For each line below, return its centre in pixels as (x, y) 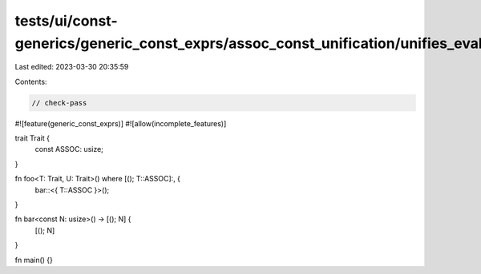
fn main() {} (34, 260)
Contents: (31, 81)
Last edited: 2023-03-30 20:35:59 (72, 67)
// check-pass (59, 103)
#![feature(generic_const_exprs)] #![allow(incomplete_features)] (121, 123)
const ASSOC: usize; (69, 149)
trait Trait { (32, 138)
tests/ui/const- (66, 21)
